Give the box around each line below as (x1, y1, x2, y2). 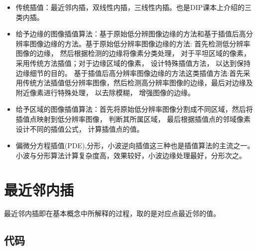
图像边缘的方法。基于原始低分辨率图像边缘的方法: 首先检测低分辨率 (29, 38, 251, 48)
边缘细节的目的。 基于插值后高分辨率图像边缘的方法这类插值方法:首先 (15, 67, 244, 78)
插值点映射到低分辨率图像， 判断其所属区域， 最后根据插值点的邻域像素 (15, 113, 251, 124)
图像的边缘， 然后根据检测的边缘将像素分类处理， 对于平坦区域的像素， (15, 48, 251, 58)
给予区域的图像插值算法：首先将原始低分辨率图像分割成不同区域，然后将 (15, 104, 253, 114)
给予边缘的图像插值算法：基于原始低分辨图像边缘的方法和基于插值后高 (15, 28, 246, 39)
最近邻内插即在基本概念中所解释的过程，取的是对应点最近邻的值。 (4, 208, 220, 219)
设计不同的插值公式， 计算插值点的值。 (15, 123, 144, 134)
